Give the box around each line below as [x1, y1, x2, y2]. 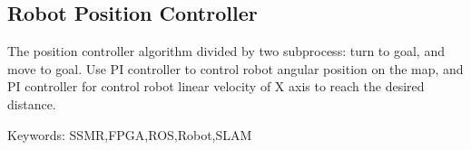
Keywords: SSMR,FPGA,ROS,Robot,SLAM [7, 125, 252, 144]
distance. [7, 94, 56, 113]
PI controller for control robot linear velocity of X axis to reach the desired [7, 77, 425, 96]
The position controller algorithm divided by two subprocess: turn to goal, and [7, 42, 445, 61]
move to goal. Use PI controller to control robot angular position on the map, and [7, 59, 464, 78]
